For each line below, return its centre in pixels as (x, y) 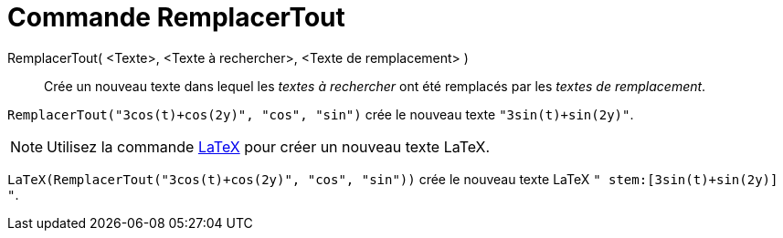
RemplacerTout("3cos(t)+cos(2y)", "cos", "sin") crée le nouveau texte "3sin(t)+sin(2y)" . (321, 114)
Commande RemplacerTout (176, 17)
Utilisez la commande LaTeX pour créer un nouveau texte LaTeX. (269, 146)
